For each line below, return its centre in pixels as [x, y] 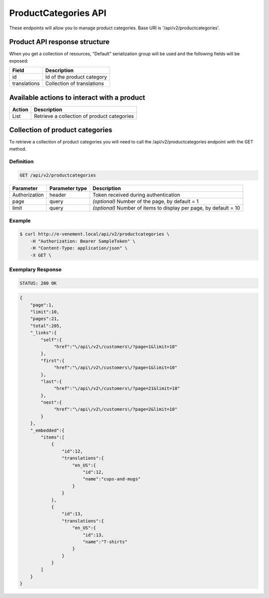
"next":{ [51, 403]
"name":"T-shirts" [105, 542]
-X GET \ [41, 255]
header [58, 195]
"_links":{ [43, 333]
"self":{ [51, 340]
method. [18, 149]
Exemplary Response [35, 269]
